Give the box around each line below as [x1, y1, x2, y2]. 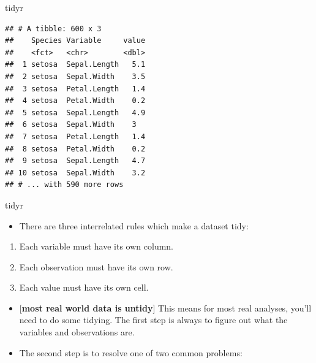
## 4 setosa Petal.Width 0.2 [5, 96, 146, 105]
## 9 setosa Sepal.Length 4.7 [5, 156, 146, 166]
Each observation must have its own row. [19, 260, 173, 273]
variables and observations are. [19, 326, 135, 338]
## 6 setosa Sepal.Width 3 [5, 120, 137, 129]
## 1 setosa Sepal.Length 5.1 [5, 60, 146, 69]
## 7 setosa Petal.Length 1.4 [5, 132, 146, 141]
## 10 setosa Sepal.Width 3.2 [5, 168, 146, 177]
